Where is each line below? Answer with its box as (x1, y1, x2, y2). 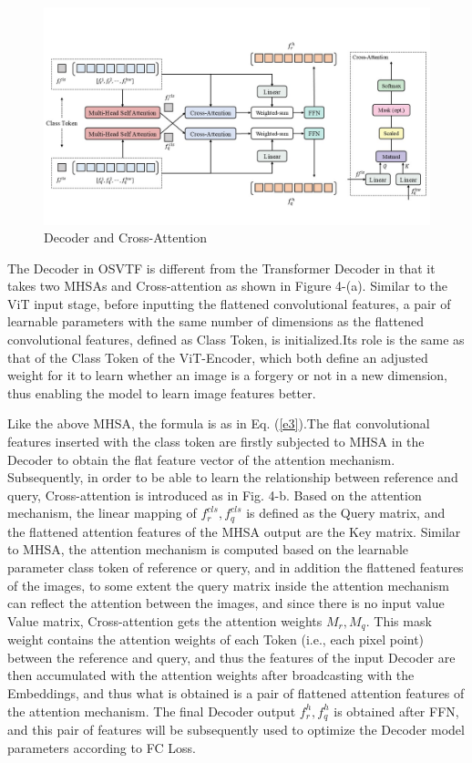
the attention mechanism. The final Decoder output (7, 701, 296, 720)
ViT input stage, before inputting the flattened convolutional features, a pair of (7, 294, 451, 313)
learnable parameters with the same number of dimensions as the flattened (7, 312, 425, 331)
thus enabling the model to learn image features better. (7, 383, 316, 402)
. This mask (365, 611, 432, 630)
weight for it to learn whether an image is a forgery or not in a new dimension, (7, 366, 447, 385)
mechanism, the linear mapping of (7, 503, 197, 522)
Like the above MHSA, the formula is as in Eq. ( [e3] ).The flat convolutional (7, 414, 430, 433)
